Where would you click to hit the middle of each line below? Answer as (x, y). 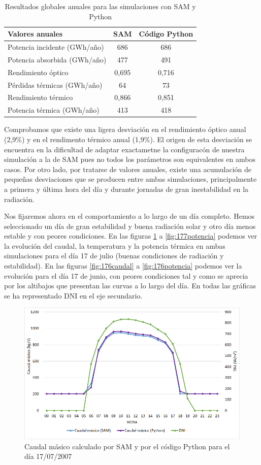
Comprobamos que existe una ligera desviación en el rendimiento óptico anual (125, 129)
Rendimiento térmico (40, 97)
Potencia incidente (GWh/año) (56, 47)
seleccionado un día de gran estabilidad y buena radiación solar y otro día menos (130, 226)
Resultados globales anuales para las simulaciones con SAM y (100, 6)
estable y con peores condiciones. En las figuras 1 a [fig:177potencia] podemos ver (131, 236)
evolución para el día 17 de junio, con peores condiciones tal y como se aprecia (126, 275)
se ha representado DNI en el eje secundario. (73, 295)
